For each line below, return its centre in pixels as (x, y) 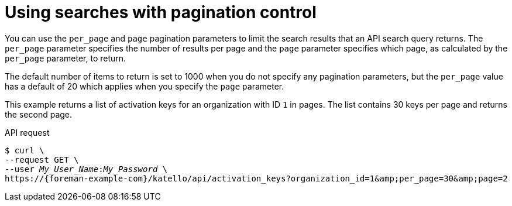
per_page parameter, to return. (66, 58)
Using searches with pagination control (161, 12)
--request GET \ (42, 159)
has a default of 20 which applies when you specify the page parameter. (145, 86)
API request (27, 132)
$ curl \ (25, 150)
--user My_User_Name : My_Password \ (86, 169)
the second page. (39, 114)
